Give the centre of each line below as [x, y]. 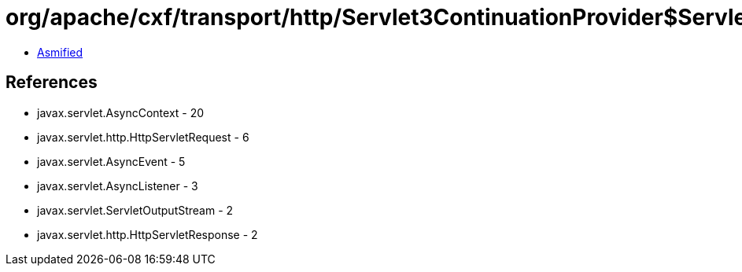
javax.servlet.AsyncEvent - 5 [111, 161]
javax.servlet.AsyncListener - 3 [118, 186]
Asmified [60, 52]
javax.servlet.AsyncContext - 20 [121, 112]
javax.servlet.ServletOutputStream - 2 [135, 210]
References [52, 83]
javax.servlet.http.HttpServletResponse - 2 [148, 234]
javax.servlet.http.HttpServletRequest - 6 [143, 137]
